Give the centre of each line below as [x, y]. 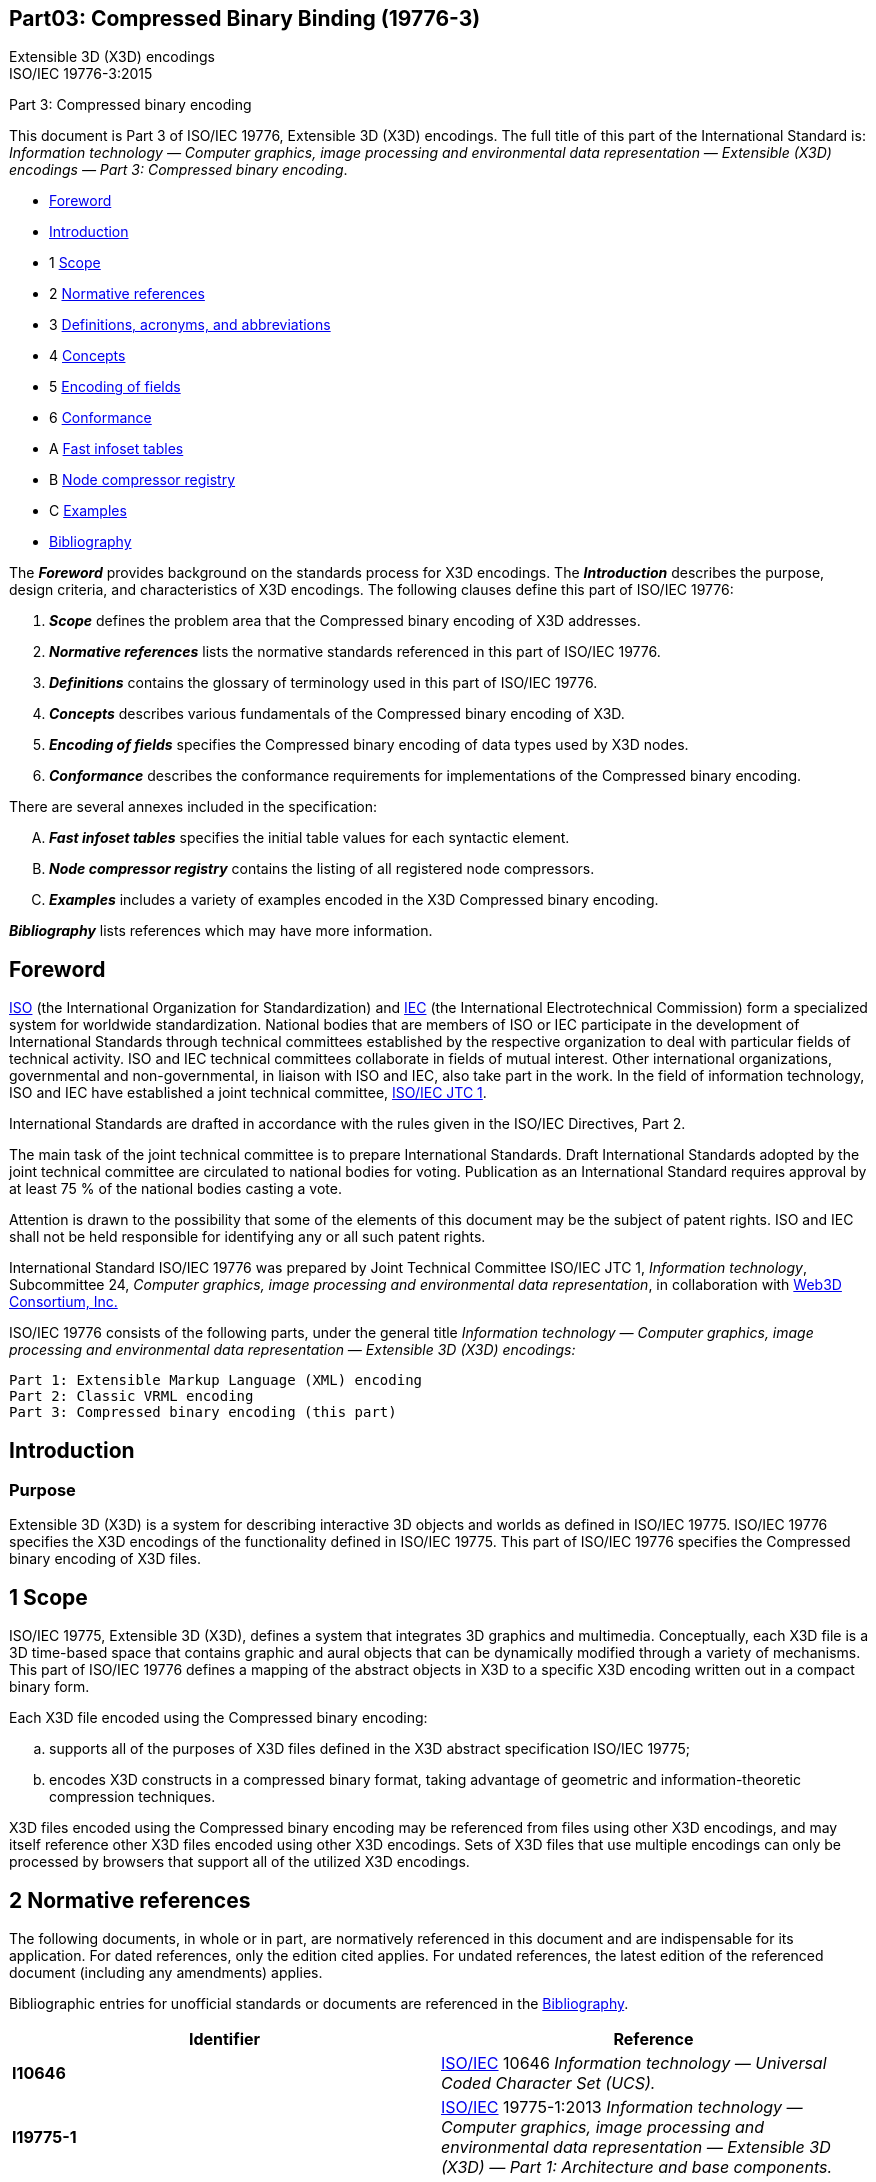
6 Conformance [100, 418]
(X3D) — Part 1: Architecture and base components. [637, 2167]
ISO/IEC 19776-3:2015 [81, 74]
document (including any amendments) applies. [166, 1973]
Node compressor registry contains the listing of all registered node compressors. [322, 869]
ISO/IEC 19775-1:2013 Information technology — [622, 2107]
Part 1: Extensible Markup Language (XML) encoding [216, 1380]
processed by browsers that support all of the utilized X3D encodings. [239, 1862]
